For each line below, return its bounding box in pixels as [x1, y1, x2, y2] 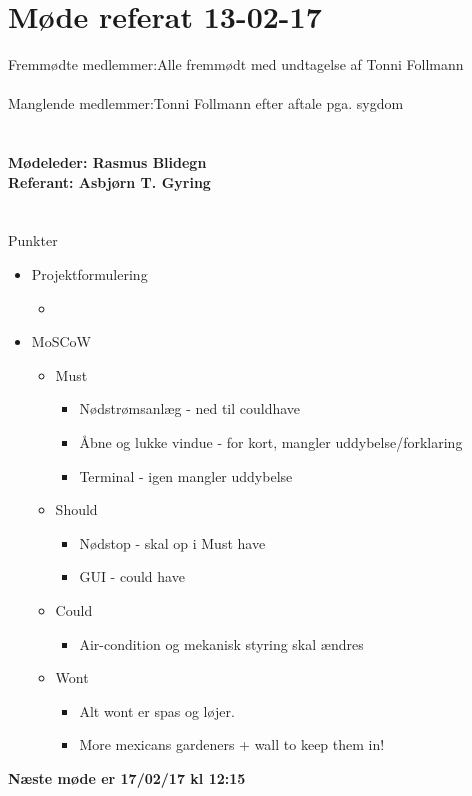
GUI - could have [79, 566, 185, 587]
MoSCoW [31, 331, 91, 352]
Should [55, 499, 98, 520]
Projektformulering [31, 264, 148, 285]
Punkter [8, 230, 58, 251]
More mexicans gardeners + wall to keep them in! [79, 734, 385, 755]
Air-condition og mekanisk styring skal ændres [79, 633, 364, 654]
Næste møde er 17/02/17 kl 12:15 [8, 767, 246, 788]
